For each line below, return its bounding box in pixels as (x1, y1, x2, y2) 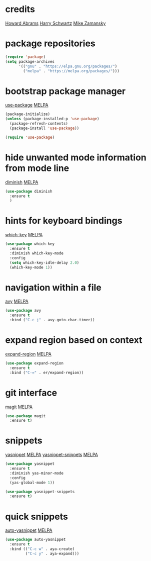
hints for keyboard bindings (5, 215, 122, 227)
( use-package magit (5, 413, 46, 418)
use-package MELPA (5, 102, 48, 108)
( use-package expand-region (5, 360, 64, 365)
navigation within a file (5, 282, 101, 293)
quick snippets (5, 511, 68, 522)
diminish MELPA (5, 179, 38, 185)
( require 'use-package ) (5, 135, 55, 140)
